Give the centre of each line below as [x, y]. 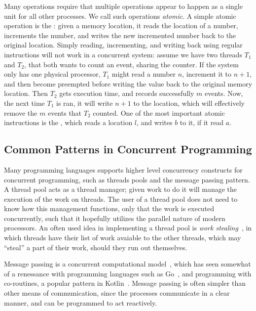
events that [65, 112]
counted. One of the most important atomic [159, 112]
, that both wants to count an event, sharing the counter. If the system [131, 64]
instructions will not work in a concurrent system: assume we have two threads [123, 54]
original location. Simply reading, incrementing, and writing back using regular [123, 45]
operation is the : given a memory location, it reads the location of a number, [121, 25]
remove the [21, 112]
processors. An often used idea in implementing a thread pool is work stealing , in [128, 228]
